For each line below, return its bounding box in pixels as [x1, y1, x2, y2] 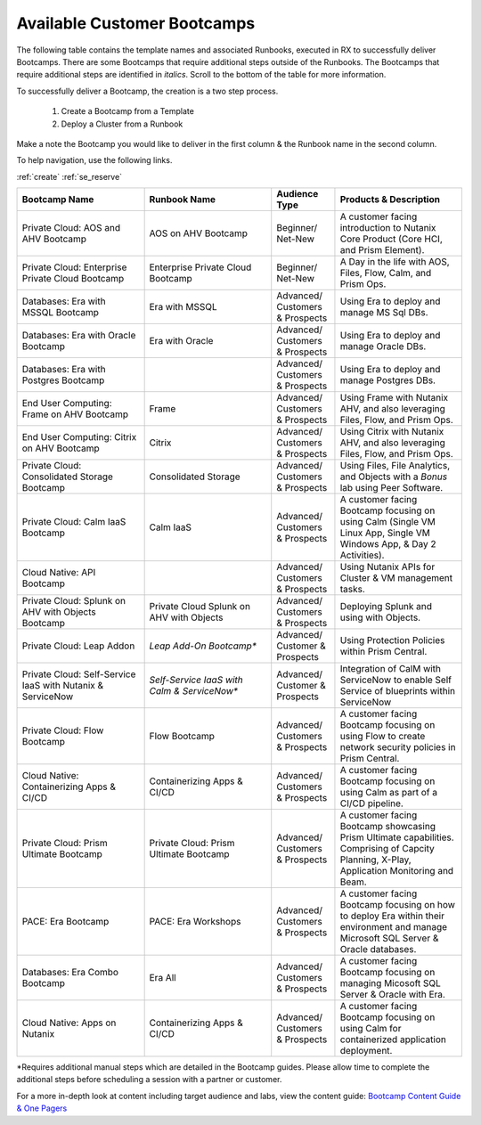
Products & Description [339, 193, 441, 206]
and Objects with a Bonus [339, 470, 448, 483]
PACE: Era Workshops [149, 916, 241, 928]
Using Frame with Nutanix [339, 392, 449, 404]
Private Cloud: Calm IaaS [21, 516, 126, 528]
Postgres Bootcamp [21, 374, 105, 387]
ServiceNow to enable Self [339, 673, 452, 686]
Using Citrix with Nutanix [339, 426, 444, 438]
